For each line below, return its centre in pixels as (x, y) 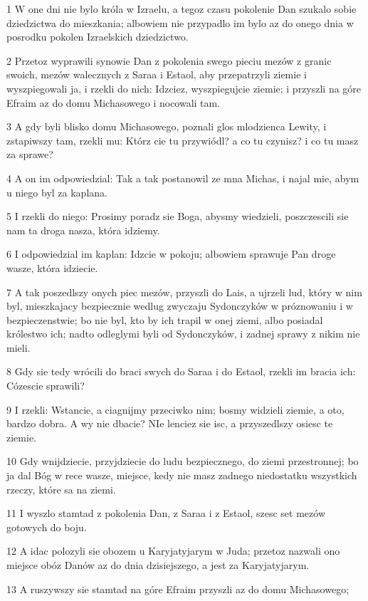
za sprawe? (30, 154)
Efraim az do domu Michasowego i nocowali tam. (114, 102)
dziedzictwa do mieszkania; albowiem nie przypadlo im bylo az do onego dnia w (180, 22)
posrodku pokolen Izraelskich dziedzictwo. (98, 37)
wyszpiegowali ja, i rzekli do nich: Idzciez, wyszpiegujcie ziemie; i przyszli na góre (184, 88)
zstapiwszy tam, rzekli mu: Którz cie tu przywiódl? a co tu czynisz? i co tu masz (183, 140)
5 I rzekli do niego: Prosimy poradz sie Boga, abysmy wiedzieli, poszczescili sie (178, 216)
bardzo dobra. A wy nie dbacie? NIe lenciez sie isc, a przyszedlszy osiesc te (170, 423)
